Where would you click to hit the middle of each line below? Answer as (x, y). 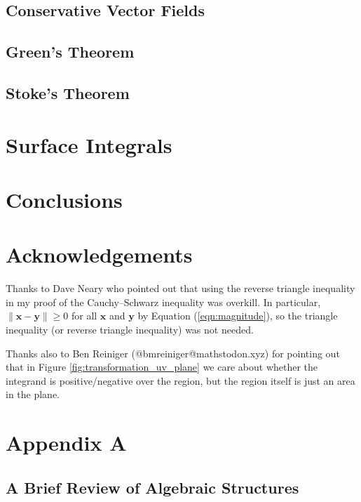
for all (84, 316)
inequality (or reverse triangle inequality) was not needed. (130, 329)
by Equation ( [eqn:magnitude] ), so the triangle (238, 316)
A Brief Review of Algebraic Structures (152, 487)
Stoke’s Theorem (68, 92)
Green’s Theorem (70, 52)
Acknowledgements (99, 255)
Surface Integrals (89, 144)
